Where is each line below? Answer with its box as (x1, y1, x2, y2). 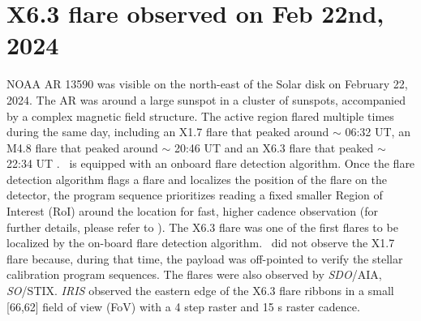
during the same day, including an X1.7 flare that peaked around (6, 123, 329, 140)
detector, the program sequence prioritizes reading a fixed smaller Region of (6, 186, 383, 203)
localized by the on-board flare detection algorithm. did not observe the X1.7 (6, 234, 395, 251)
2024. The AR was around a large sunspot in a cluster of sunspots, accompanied (6, 91, 406, 108)
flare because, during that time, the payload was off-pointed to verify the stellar (6, 250, 403, 267)
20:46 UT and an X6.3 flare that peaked (174, 139, 374, 156)
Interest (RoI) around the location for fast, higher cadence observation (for (6, 203, 379, 220)
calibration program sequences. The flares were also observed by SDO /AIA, (6, 266, 382, 283)
